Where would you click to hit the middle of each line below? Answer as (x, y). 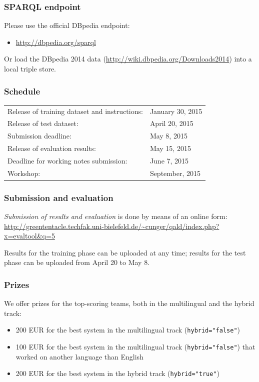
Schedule (22, 91)
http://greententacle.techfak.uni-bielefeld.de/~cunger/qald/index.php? (112, 226)
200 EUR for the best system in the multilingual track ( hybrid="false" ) (128, 330)
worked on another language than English (79, 356)
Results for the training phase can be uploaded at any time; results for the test (125, 252)
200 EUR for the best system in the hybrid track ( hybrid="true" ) (118, 373)
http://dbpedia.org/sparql (56, 42)
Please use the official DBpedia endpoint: (67, 25)
